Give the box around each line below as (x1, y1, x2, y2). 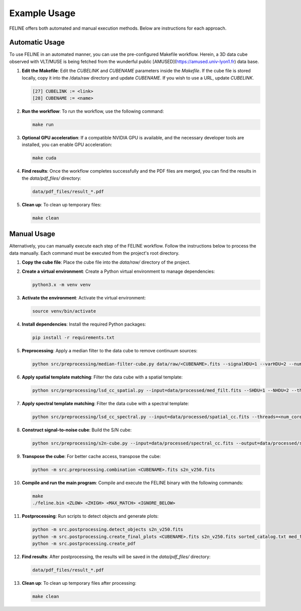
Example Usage (9, 8, 76, 19)
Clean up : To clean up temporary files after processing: (22, 580, 136, 586)
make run (32, 121, 54, 127)
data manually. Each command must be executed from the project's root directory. (9, 250, 180, 256)
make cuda (32, 155, 57, 161)
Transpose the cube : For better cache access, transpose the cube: (22, 453, 161, 460)
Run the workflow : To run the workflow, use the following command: (22, 108, 164, 114)
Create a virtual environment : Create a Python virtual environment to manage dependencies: (22, 268, 215, 274)
